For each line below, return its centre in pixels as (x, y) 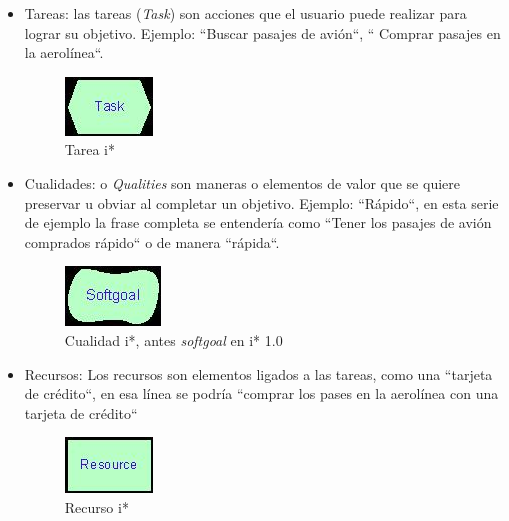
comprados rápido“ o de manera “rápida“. (152, 241)
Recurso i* (96, 506)
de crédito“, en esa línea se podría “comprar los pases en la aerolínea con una (261, 393)
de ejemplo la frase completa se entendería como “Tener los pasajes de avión (258, 222)
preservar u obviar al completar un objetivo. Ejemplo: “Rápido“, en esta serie (261, 202)
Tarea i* (90, 149)
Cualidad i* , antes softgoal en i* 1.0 (173, 339)
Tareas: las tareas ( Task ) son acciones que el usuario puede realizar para (245, 13)
